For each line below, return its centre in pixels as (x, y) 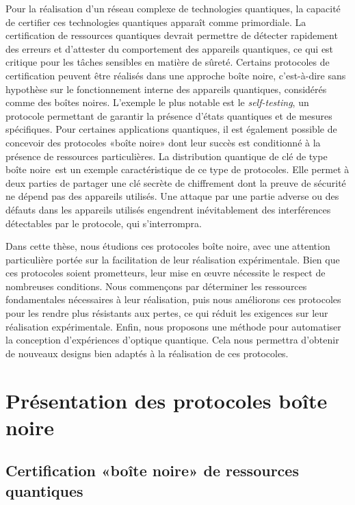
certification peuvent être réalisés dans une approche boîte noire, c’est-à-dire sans (176, 75)
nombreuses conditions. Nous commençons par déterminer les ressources (156, 286)
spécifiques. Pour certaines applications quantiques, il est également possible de (171, 129)
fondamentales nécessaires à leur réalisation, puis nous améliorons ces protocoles (173, 299)
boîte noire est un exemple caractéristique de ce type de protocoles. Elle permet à (177, 169)
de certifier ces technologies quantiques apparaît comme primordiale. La (156, 22)
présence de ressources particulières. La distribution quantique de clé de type (167, 156)
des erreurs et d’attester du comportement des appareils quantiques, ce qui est (170, 48)
